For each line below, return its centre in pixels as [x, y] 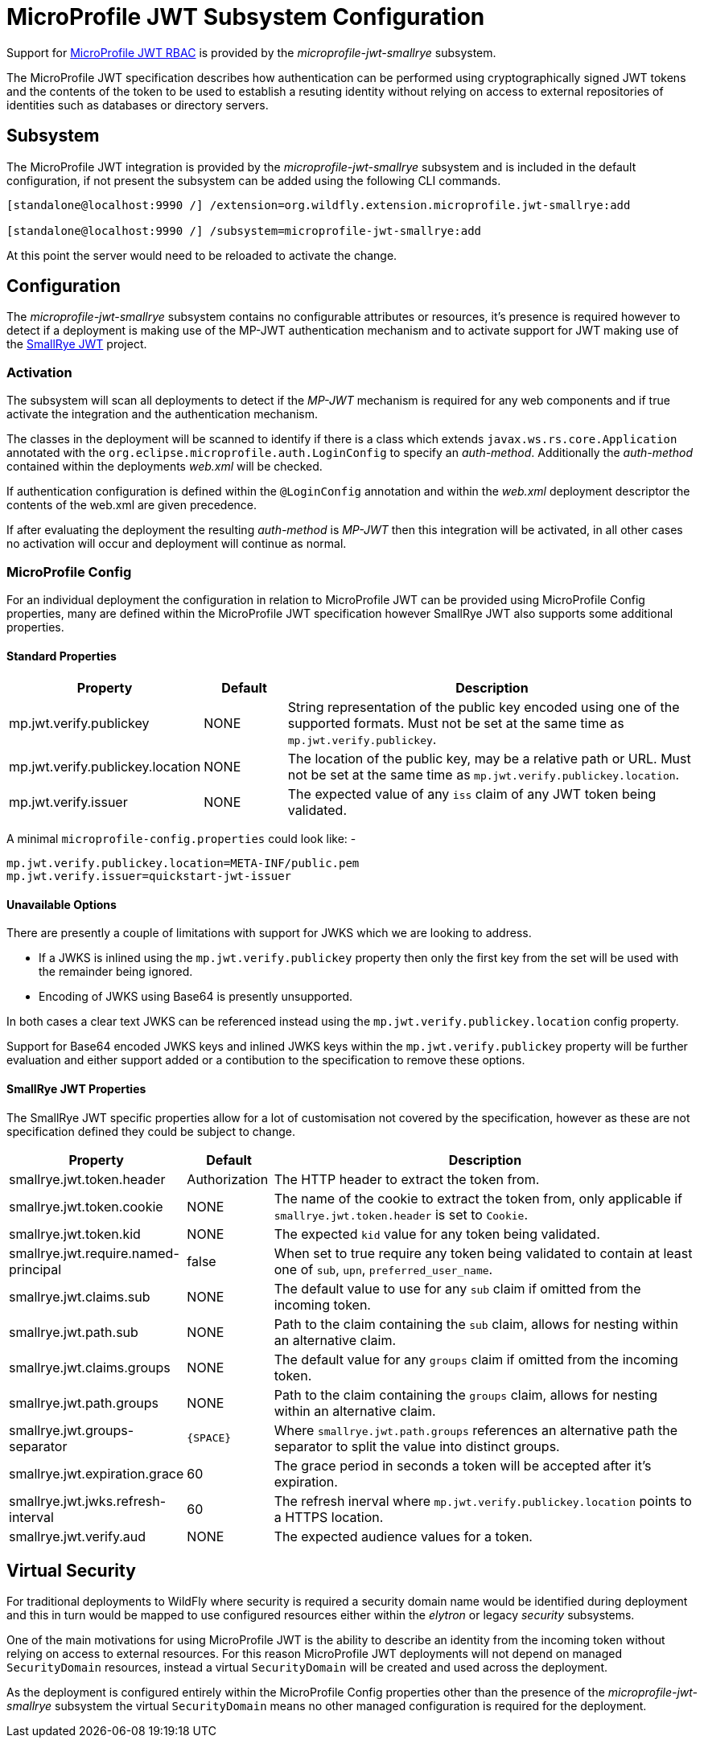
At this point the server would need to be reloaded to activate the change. [202, 255]
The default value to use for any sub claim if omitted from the [457, 1288]
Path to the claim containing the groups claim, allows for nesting [465, 1394]
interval [31, 1517]
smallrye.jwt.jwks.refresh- [88, 1501]
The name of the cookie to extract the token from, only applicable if [478, 1198]
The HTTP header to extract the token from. [407, 1179]
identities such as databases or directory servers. [138, 105]
